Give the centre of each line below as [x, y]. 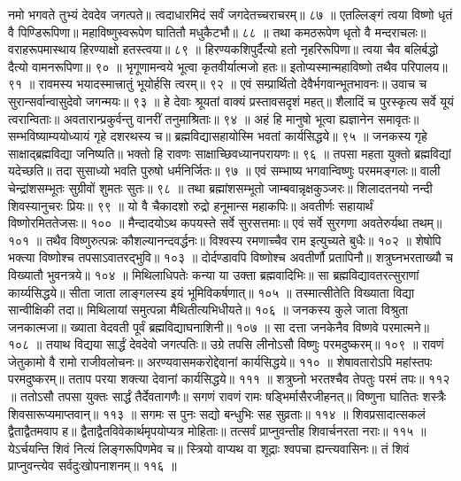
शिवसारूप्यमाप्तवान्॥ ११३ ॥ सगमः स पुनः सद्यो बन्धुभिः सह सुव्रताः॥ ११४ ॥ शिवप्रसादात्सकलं [217, 413]
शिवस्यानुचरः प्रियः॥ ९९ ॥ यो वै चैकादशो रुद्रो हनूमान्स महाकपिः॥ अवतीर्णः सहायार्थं [191, 205]
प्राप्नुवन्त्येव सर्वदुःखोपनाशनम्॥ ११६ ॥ [92, 465]
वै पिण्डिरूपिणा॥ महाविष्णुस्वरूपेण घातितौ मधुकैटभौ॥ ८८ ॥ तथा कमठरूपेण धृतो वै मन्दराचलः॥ [217, 31]
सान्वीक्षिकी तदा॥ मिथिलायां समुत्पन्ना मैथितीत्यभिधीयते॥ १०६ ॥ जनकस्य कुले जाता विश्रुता [208, 310]
